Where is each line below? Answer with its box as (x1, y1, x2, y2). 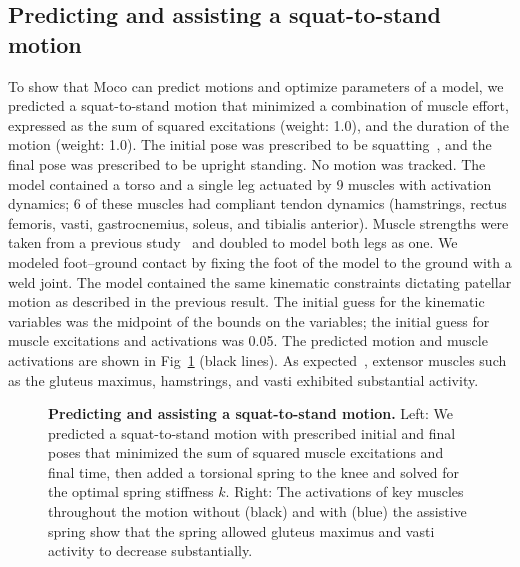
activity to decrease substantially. (48, 540, 253, 561)
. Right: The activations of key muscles (225, 481, 464, 502)
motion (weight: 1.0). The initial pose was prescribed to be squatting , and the (8, 134, 492, 155)
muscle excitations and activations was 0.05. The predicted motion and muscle (8, 330, 488, 351)
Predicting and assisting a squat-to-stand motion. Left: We (48, 403, 453, 424)
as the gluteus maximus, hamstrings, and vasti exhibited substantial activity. (8, 369, 479, 390)
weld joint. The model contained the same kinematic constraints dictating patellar (8, 271, 512, 292)
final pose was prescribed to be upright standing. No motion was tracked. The (8, 153, 486, 174)
